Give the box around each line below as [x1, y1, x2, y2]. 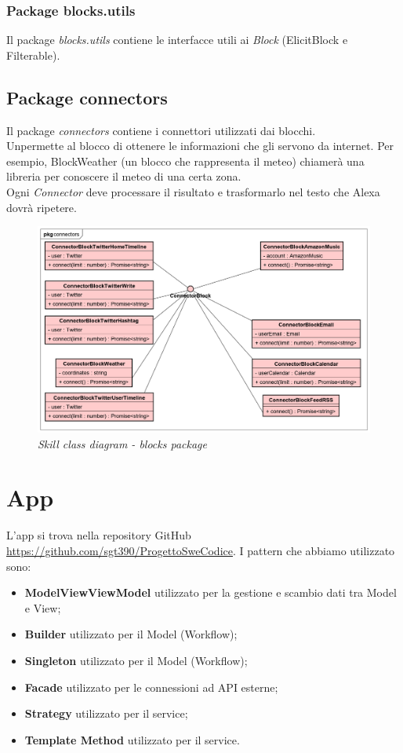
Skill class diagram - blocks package [38, 435, 207, 451]
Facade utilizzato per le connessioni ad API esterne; [24, 678, 278, 695]
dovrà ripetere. [6, 199, 77, 215]
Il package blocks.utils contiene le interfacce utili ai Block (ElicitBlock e [6, 31, 348, 48]
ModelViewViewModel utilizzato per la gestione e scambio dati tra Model [24, 584, 397, 601]
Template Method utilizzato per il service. [24, 731, 240, 748]
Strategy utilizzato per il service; [24, 705, 188, 722]
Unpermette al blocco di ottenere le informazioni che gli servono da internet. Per [6, 137, 394, 154]
